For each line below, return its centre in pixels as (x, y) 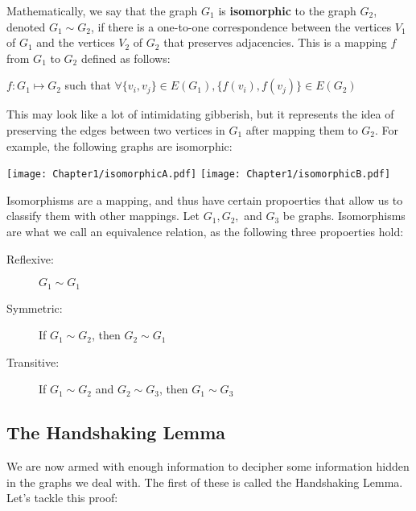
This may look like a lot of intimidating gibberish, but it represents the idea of (200, 114)
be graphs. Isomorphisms (344, 216)
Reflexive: (30, 258)
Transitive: (33, 361)
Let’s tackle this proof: (62, 498)
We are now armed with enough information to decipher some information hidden (208, 466)
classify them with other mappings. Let (103, 216)
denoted (26, 26)
